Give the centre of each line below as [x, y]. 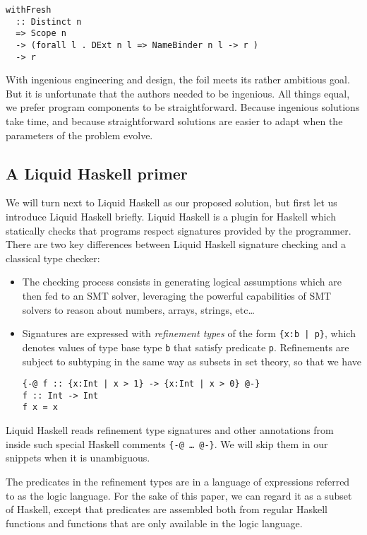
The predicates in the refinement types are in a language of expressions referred [178, 481]
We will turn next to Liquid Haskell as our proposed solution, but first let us [172, 202]
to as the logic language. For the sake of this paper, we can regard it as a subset [179, 495]
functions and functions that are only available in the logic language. [154, 523]
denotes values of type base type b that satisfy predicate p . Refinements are [186, 347]
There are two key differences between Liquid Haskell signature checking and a [176, 244]
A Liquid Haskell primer [97, 173]
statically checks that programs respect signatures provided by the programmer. [179, 230]
